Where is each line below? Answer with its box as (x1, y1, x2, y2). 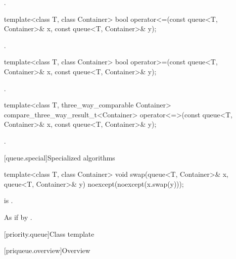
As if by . (4, 211, 32, 222)
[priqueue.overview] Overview (4, 245, 91, 256)
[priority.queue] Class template (4, 228, 94, 239)
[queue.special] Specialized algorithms (4, 152, 115, 162)
